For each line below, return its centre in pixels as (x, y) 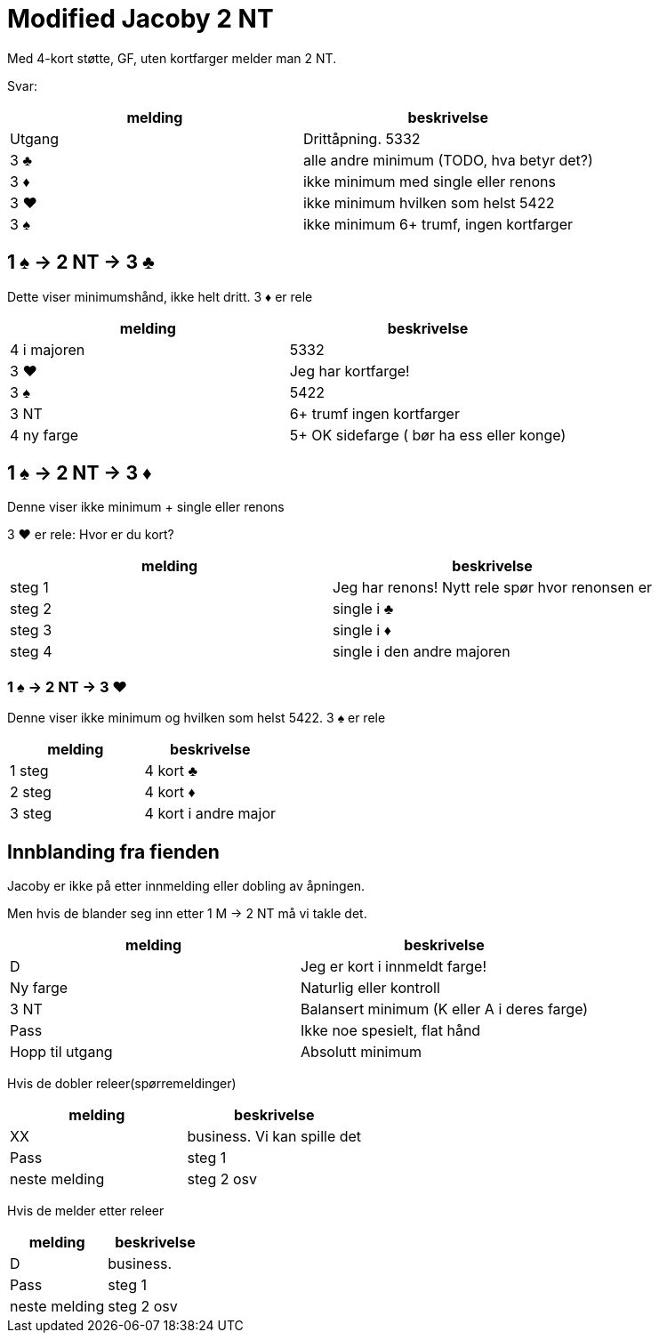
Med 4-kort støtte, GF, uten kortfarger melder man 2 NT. (172, 58)
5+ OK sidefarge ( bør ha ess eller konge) (428, 435)
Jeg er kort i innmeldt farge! (394, 967)
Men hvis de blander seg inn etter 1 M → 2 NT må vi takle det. (187, 914)
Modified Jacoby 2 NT (141, 19)
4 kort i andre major (210, 814)
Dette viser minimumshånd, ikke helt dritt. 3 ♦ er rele (160, 296)
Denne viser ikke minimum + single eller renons (146, 507)
